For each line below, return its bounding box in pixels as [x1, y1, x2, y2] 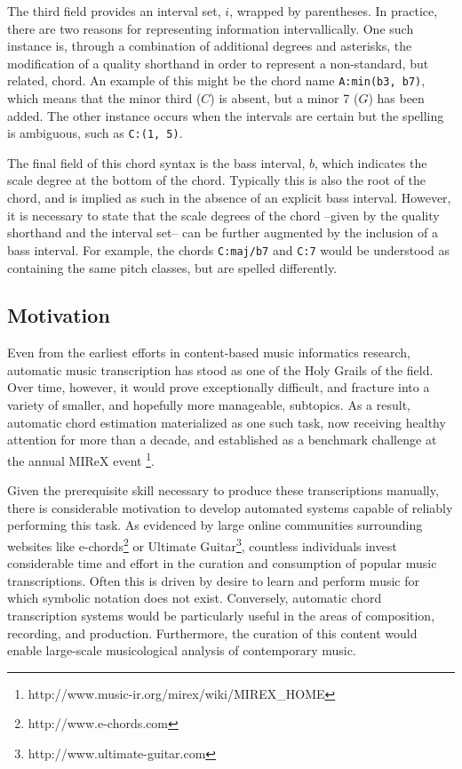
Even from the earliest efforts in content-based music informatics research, [7, 343, 410, 362]
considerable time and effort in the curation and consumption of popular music [7, 554, 437, 573]
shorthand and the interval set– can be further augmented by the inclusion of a [7, 223, 438, 242]
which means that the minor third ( [7, 89, 202, 108]
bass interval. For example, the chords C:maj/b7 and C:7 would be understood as [7, 240, 450, 259]
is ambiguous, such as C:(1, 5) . [7, 124, 183, 142]
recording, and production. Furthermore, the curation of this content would [7, 623, 418, 642]
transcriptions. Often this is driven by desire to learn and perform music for [7, 571, 419, 589]
